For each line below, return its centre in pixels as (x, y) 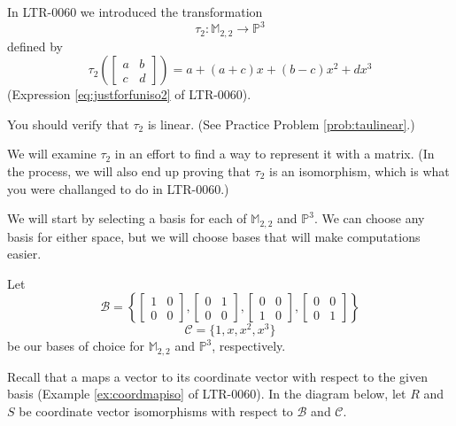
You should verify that (68, 124)
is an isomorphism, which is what (359, 170)
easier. (24, 254)
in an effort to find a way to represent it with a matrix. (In (274, 154)
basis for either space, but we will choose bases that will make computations (214, 236)
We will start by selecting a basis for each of (127, 218)
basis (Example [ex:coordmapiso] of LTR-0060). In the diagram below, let (207, 394)
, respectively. (249, 346)
